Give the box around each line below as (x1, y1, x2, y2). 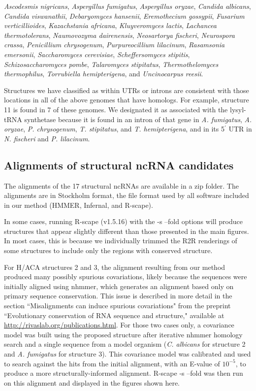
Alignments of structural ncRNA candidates (4, 157, 234, 172)
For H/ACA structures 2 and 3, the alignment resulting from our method (4, 261, 225, 272)
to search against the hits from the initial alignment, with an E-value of (4, 358, 220, 368)
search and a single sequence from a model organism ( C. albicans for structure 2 (4, 339, 246, 349)
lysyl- (229, 104, 246, 114)
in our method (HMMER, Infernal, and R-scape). (4, 199, 153, 210)
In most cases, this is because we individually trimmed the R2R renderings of (4, 235, 237, 246)
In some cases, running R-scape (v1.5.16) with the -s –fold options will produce (4, 216, 243, 227)
